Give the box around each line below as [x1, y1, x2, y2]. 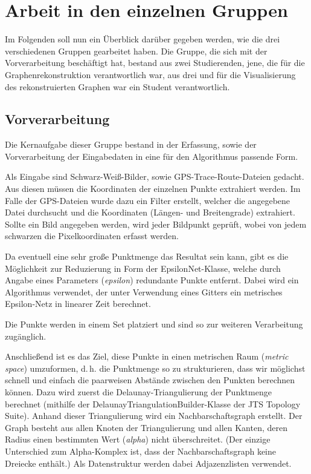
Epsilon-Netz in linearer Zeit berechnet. [5, 297, 151, 310]
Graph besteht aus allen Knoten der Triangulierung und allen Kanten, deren [5, 421, 287, 433]
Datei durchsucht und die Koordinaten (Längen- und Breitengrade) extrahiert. [5, 206, 295, 219]
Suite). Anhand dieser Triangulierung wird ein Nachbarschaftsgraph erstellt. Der [5, 409, 303, 422]
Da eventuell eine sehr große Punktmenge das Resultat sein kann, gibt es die [5, 250, 289, 263]
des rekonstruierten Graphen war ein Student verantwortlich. [5, 80, 230, 93]
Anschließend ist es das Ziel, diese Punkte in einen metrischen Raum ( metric [5, 350, 289, 363]
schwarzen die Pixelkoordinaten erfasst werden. [5, 229, 179, 242]
